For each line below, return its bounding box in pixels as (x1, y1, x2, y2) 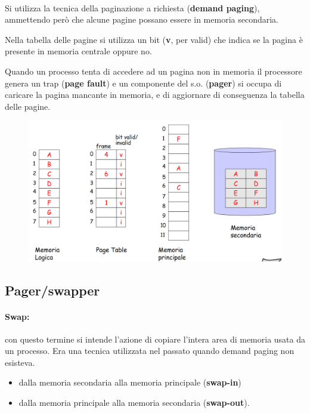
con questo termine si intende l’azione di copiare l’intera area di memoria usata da (5, 332, 306, 345)
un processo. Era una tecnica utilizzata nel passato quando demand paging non (5, 344, 294, 357)
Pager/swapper (5, 281, 100, 299)
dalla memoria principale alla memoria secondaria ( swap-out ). (18, 396, 250, 409)
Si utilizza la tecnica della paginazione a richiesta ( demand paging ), (5, 1, 260, 14)
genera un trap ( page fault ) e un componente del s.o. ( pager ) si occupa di (5, 76, 282, 89)
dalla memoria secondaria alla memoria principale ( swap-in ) (18, 376, 241, 389)
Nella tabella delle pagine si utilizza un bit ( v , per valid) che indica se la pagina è (5, 33, 303, 45)
